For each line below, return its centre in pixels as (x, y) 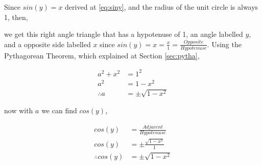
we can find (59, 110)
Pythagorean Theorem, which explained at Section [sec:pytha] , (102, 55)
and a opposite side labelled (47, 44)
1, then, (16, 17)
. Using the (224, 44)
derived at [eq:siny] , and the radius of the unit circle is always (162, 7)
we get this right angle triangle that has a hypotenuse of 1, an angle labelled (124, 34)
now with (19, 110)
